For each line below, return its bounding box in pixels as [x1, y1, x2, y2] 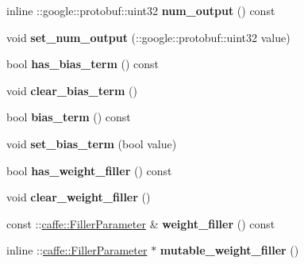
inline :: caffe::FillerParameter [6, 242, 148, 258]
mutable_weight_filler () [160, 242, 299, 258]
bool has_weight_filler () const [6, 162, 172, 178]
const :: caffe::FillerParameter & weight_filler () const [6, 215, 275, 231]
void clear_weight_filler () [6, 189, 151, 205]
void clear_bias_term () [6, 82, 137, 98]
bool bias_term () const [6, 109, 131, 125]
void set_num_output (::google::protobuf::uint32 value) [6, 29, 291, 45]
